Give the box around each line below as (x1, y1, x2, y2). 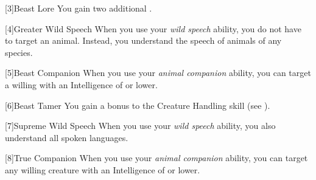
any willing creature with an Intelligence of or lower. (5, 163, 200, 176)
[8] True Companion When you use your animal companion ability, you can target (5, 151, 308, 164)
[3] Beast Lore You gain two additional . (5, 2, 152, 14)
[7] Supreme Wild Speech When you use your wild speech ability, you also (5, 119, 276, 132)
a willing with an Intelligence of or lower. (5, 78, 158, 91)
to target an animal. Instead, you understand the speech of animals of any (5, 34, 282, 47)
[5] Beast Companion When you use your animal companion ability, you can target (5, 66, 311, 79)
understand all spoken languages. (5, 131, 128, 144)
